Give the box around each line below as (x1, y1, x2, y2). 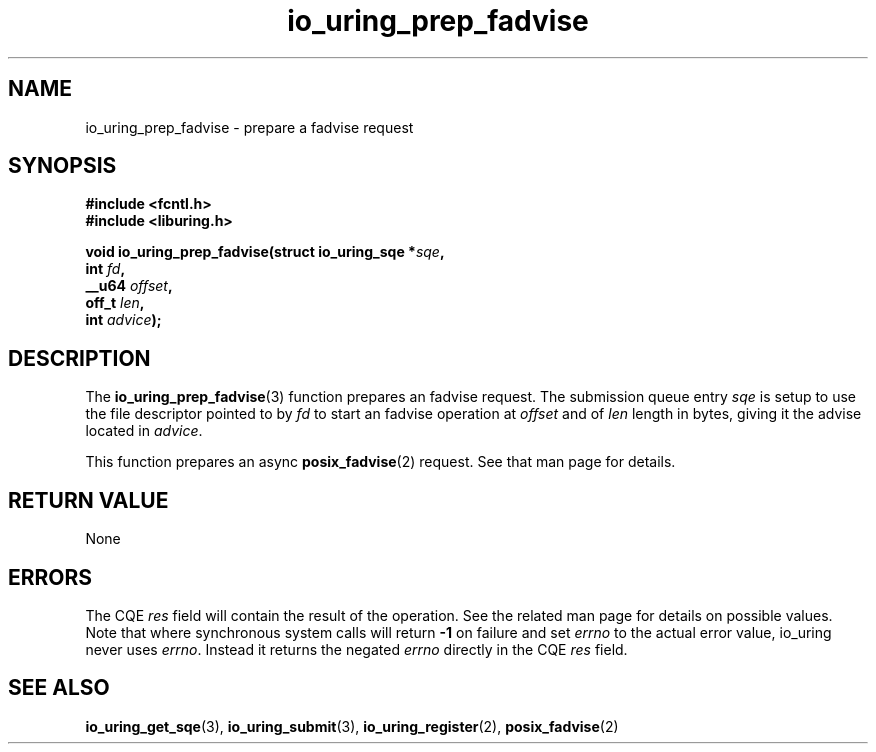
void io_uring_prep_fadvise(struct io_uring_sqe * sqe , (85, 243, 445, 261)
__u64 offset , (85, 277, 173, 295)
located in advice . (85, 422, 203, 440)
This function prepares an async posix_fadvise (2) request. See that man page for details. (85, 453, 676, 471)
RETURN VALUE (8, 487, 169, 513)
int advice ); (85, 311, 162, 329)
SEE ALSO (8, 675, 110, 701)
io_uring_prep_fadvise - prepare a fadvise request (85, 118, 414, 136)
